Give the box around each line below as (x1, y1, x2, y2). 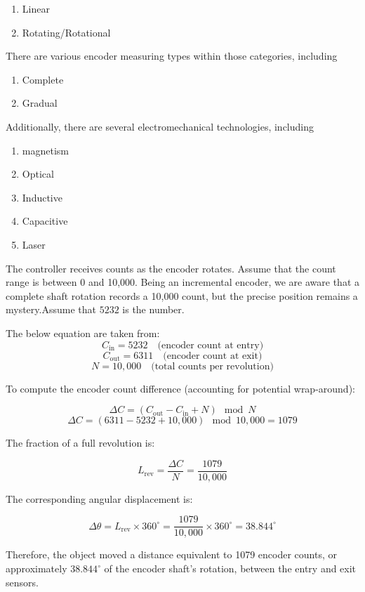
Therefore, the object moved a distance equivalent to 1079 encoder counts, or (6, 547, 337, 562)
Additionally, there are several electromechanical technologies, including (6, 119, 314, 133)
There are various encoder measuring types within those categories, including (6, 48, 338, 63)
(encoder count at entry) (157, 340, 264, 350)
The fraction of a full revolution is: (6, 435, 155, 450)
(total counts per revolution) (151, 361, 274, 371)
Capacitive (22, 213, 68, 228)
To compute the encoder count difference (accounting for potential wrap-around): (6, 381, 355, 395)
